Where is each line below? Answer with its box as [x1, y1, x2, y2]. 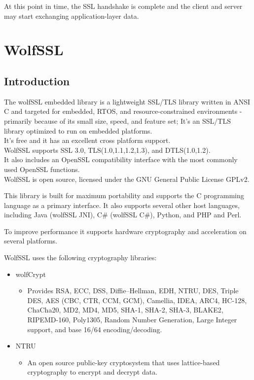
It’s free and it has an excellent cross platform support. [4, 135, 171, 145]
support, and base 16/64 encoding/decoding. [27, 324, 162, 334]
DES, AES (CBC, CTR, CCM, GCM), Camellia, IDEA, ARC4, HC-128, [27, 295, 247, 305]
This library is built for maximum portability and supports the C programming [4, 190, 244, 201]
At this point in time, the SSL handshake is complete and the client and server [4, 1, 243, 11]
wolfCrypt [15, 269, 46, 279]
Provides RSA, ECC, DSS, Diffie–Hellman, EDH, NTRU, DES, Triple [27, 285, 239, 296]
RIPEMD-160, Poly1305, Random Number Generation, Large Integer [27, 314, 237, 325]
